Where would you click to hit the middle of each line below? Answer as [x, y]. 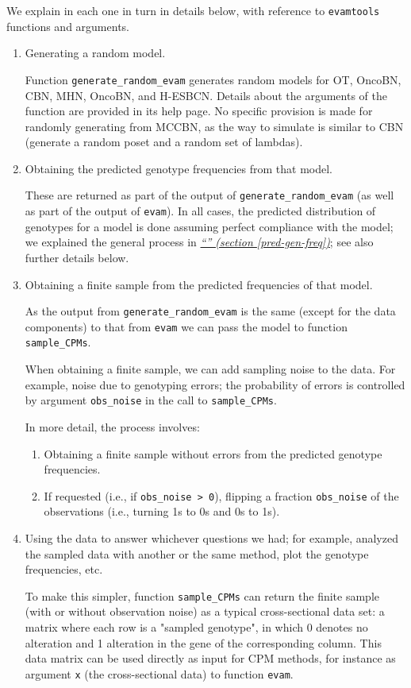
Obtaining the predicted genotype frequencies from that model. [179, 168]
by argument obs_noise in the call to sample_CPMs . [151, 400]
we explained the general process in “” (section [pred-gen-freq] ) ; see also [199, 242]
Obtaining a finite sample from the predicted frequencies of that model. [199, 284]
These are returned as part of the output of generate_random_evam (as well [209, 195]
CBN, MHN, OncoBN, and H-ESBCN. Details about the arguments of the [206, 95]
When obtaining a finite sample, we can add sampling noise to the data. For [210, 369]
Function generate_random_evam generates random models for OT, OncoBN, [213, 79]
